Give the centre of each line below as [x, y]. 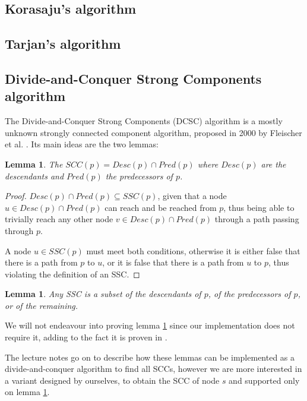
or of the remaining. [42, 305]
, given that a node [192, 196]
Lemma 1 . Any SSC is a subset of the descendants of [103, 294]
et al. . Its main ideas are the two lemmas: [82, 144]
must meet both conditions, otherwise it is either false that [193, 250]
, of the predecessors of [249, 294]
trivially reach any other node [59, 219]
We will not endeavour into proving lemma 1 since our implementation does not [150, 325]
